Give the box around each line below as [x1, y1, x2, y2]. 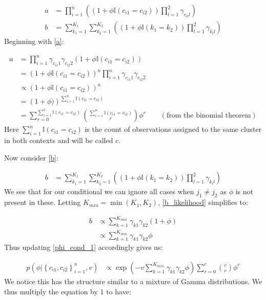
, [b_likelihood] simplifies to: [158, 197, 248, 207]
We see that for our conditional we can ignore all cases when [4, 186, 194, 197]
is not [235, 186, 253, 197]
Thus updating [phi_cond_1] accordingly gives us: [4, 242, 163, 252]
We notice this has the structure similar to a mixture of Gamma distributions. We [4, 276, 262, 286]
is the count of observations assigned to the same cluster [85, 124, 262, 134]
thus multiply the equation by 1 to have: [4, 286, 131, 296]
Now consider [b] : [4, 152, 58, 163]
